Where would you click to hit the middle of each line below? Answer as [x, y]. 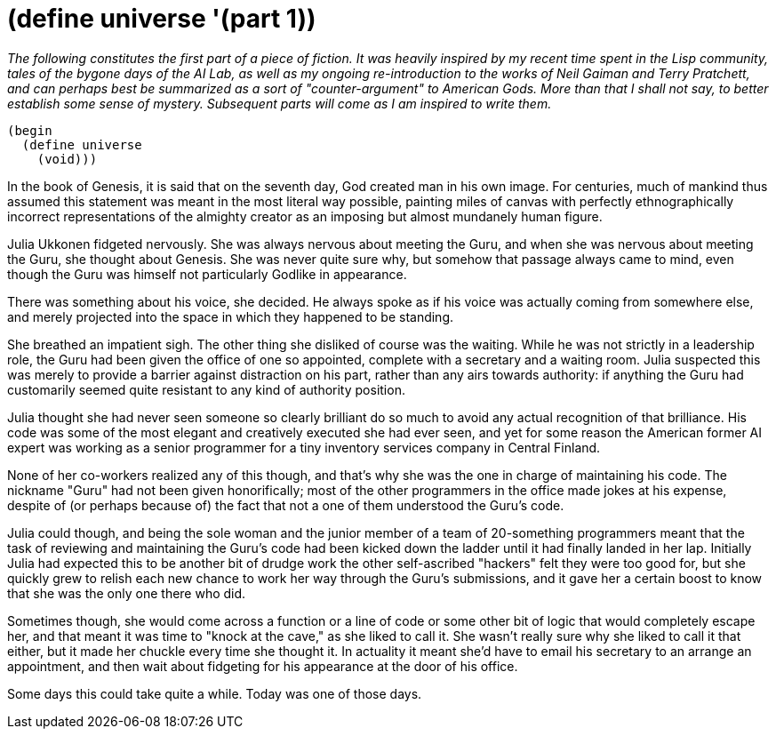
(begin [30, 130]
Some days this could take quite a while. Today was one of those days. [215, 693]
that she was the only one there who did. [127, 593]
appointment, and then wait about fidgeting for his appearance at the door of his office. [263, 666]
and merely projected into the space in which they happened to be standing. [231, 316]
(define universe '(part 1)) [162, 19]
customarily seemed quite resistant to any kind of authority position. [206, 389]
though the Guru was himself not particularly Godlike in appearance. [207, 274]
